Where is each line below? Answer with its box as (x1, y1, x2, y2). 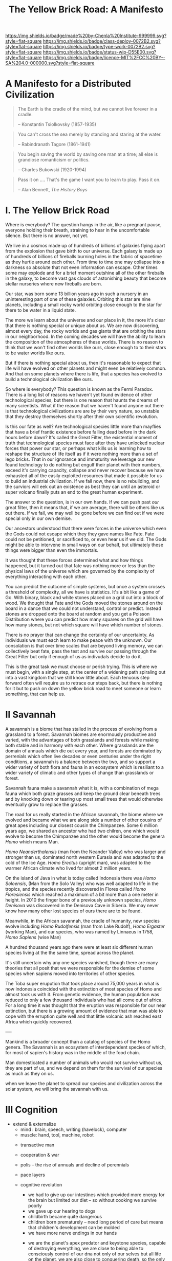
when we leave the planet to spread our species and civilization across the (5, 1080, 163, 1086)
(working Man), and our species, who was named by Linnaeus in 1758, (5, 929, 154, 934)
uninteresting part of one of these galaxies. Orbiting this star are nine (5, 296, 151, 302)
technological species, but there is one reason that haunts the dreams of (5, 397, 159, 403)
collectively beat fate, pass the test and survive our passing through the (5, 648, 157, 654)
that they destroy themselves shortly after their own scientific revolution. (5, 413, 158, 420)
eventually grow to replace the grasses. (5, 801, 89, 807)
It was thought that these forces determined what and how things (5, 557, 143, 564)
